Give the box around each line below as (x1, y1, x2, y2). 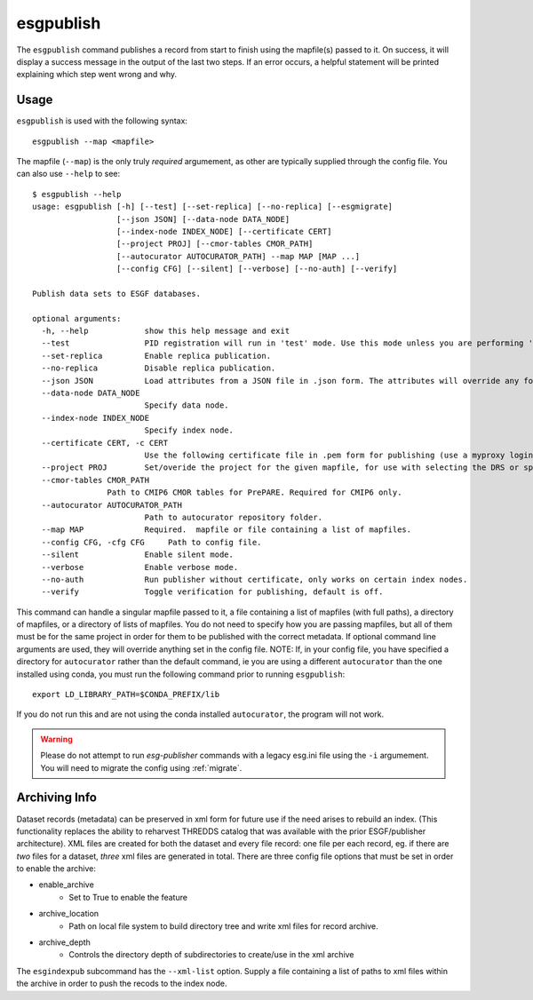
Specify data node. (144, 401, 230, 410)
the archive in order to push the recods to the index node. (16, 978, 227, 989)
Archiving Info (16, 790, 98, 806)
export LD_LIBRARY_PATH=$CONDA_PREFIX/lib (32, 689, 220, 700)
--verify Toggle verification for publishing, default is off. (41, 587, 384, 597)
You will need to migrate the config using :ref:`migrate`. (40, 762, 243, 773)
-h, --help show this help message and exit (41, 326, 290, 337)
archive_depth (38, 937, 91, 948)
